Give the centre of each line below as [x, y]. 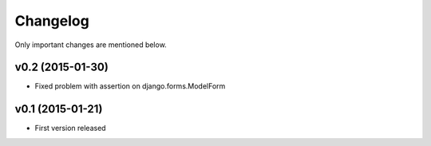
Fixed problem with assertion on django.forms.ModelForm [130, 86]
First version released [71, 128]
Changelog [52, 21]
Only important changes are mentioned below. [91, 45]
